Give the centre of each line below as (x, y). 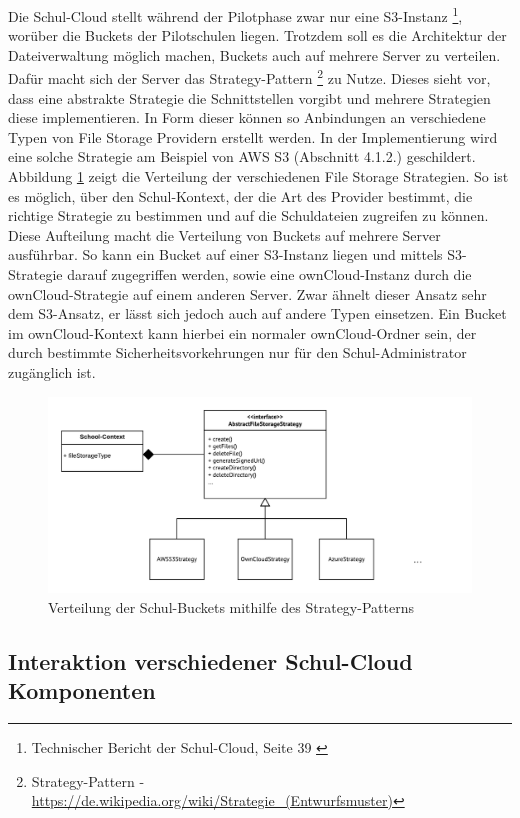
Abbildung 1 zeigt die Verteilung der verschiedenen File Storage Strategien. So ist (258, 176)
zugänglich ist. (52, 372)
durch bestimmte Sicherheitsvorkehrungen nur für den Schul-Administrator (237, 352)
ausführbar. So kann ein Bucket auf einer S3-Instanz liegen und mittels (225, 254)
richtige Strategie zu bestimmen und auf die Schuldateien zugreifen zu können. (248, 215)
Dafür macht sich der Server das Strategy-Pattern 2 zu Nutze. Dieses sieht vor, (249, 77)
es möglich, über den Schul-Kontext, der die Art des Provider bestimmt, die (240, 195)
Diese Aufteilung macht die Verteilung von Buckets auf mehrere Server (224, 234)
